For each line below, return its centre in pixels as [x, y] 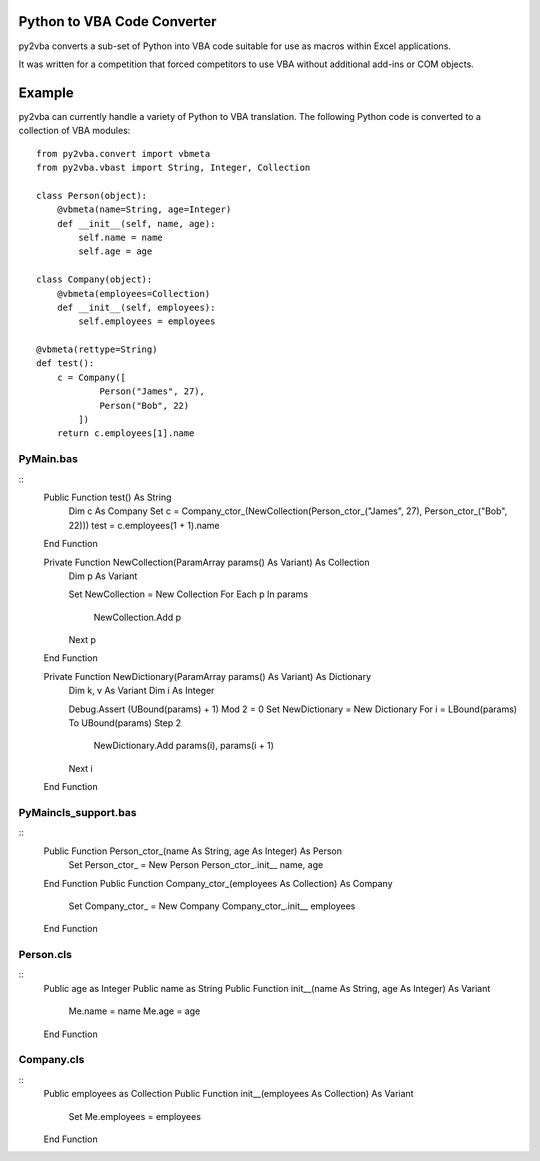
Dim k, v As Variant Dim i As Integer [141, 691]
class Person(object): [92, 195]
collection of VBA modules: [74, 131]
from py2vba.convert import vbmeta [123, 153]
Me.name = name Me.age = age [134, 1011]
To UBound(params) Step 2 [125, 723]
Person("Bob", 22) [144, 405]
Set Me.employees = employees [135, 1116]
